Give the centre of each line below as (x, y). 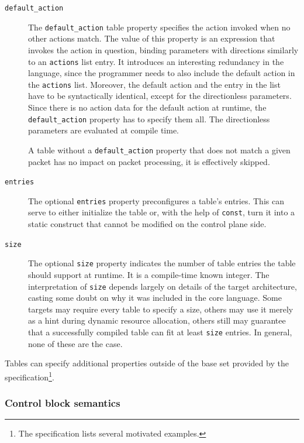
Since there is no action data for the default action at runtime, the (147, 107)
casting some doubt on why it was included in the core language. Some (155, 298)
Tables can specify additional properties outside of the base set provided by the (147, 363)
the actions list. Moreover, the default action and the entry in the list (154, 84)
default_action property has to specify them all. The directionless (149, 119)
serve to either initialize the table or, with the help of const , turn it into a (162, 212)
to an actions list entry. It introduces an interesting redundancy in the (156, 61)
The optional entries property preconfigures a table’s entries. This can (156, 200)
